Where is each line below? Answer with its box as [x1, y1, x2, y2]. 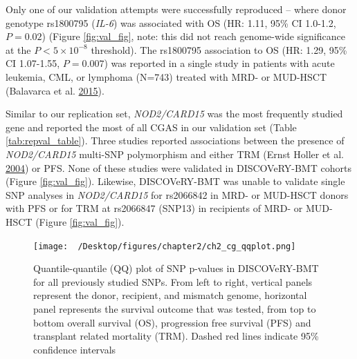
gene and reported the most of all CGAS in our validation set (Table [6, 119, 297, 134]
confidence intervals [33, 342, 116, 356]
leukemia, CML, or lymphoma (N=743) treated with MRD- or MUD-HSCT [6, 69, 327, 84]
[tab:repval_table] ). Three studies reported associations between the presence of [6, 133, 345, 148]
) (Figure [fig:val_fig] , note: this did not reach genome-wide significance [42, 29, 345, 43]
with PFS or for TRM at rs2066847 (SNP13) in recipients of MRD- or [6, 201, 303, 215]
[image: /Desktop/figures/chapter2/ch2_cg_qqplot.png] [33, 241, 296, 251]
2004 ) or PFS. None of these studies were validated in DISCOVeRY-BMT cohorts [6, 160, 351, 175]
